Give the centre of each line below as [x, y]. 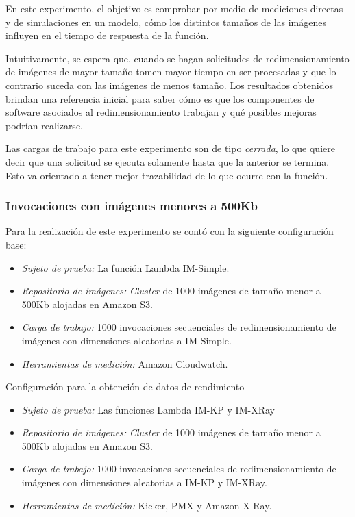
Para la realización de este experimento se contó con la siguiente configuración [170, 231]
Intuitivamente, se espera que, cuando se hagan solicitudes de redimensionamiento [177, 58]
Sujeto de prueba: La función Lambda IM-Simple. [125, 267]
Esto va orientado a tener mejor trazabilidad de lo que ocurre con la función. [167, 175]
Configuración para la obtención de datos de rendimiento [125, 387]
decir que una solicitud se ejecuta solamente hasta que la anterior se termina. [168, 161]
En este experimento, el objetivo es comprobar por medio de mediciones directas [174, 8]
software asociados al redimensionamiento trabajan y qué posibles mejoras [161, 112]
